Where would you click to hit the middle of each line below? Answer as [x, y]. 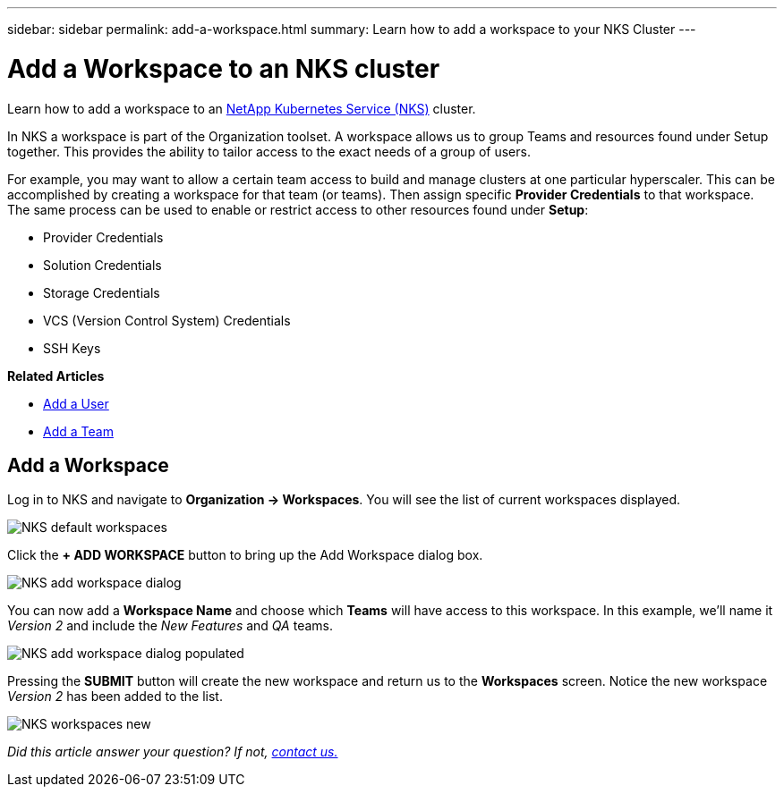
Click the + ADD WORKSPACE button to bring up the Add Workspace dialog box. [245, 555]
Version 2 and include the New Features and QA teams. [170, 626]
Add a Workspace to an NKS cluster [224, 68]
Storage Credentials [102, 292]
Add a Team [78, 431]
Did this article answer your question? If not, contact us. [173, 752]
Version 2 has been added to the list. [115, 697]
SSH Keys [72, 348]
